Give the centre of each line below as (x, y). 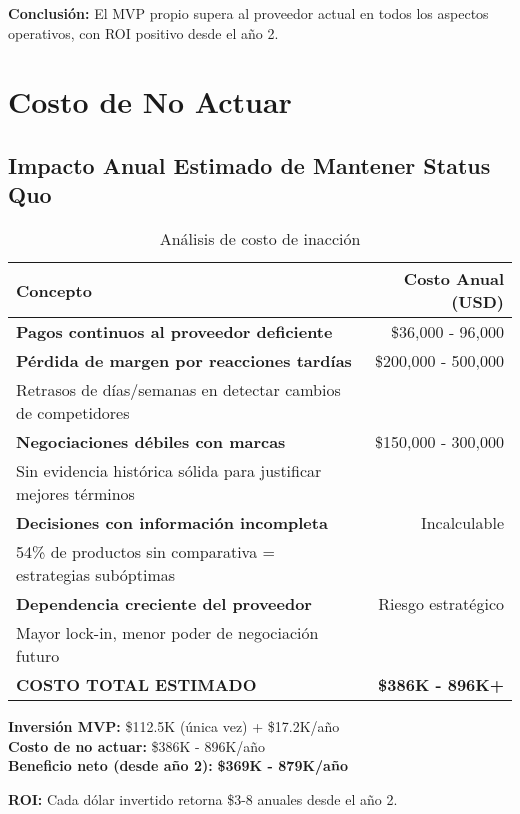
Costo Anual (453, 279)
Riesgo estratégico (441, 604)
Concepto (54, 290)
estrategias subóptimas (96, 575)
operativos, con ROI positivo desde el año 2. (143, 32)
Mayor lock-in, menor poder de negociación (167, 633)
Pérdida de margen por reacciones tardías (184, 361)
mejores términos (75, 494)
